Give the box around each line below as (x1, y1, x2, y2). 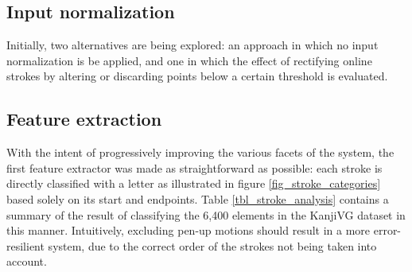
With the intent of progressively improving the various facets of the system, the (6, 144, 395, 161)
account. (6, 253, 47, 270)
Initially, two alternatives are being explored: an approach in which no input (6, 37, 379, 53)
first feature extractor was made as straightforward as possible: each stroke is (6, 159, 383, 176)
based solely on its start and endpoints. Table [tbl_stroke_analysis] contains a (6, 190, 389, 207)
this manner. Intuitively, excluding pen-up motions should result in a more (6, 222, 371, 239)
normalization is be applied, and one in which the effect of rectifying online (6, 52, 372, 68)
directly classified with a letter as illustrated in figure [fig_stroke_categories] (6, 175, 381, 192)
